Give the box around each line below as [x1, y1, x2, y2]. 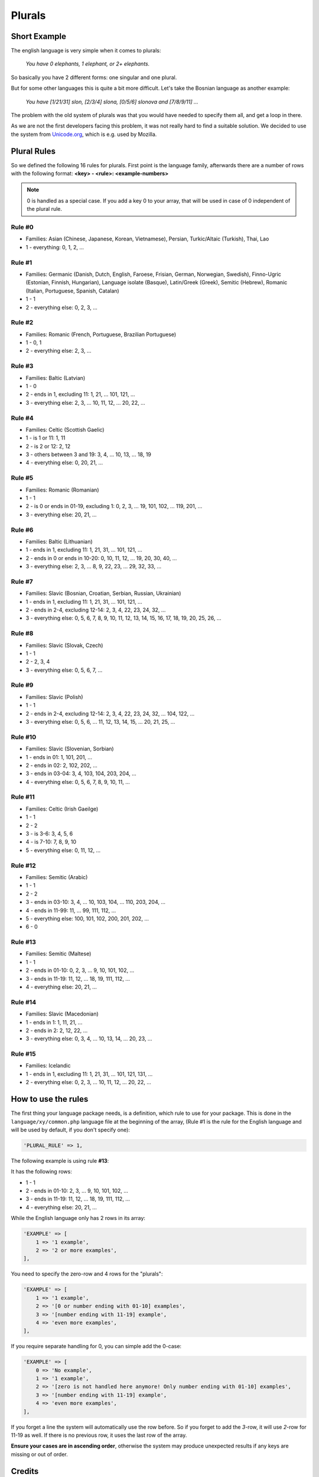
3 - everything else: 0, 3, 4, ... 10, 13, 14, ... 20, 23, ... [25, 1035, 152, 1042]
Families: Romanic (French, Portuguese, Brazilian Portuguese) [25, 331, 177, 338]
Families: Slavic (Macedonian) [25, 1010, 99, 1017]
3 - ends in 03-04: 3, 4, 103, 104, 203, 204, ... [25, 770, 137, 777]
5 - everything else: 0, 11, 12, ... [25, 847, 101, 854]
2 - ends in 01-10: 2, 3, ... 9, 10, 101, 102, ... [25, 1188, 128, 1195]
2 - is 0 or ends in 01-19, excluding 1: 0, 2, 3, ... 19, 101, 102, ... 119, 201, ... [25, 503, 203, 510]
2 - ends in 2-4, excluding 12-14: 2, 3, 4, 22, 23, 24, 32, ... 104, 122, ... [25, 710, 195, 717]
